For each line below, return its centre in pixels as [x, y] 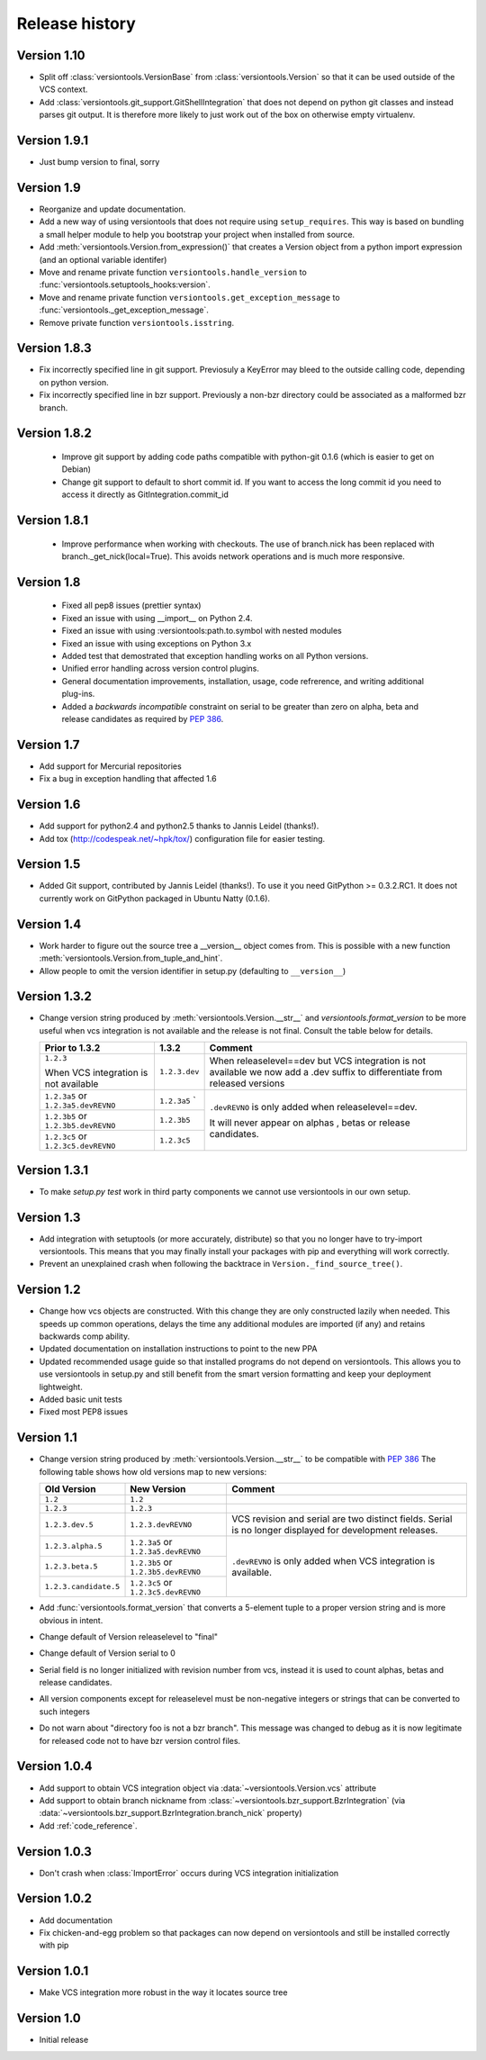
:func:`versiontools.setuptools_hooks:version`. [125, 285]
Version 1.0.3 [54, 1852]
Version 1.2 [49, 1290]
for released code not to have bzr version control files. [140, 1740]
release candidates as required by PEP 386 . [143, 718]
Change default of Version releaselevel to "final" [129, 1636]
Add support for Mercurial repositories [110, 766]
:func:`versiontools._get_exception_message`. [124, 310]
